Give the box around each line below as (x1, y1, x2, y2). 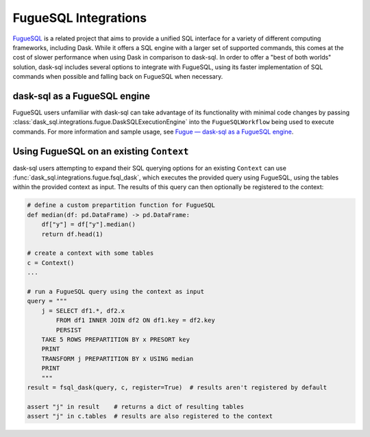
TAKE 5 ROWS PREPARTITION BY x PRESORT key (41, 336, 190, 343)
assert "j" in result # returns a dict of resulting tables (27, 403, 245, 410)
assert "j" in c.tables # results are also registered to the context (27, 412, 273, 421)
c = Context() (27, 259, 75, 266)
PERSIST (56, 326, 82, 334)
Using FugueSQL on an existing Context (12, 145, 189, 157)
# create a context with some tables (27, 249, 154, 257)
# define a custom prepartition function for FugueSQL (27, 201, 215, 209)
